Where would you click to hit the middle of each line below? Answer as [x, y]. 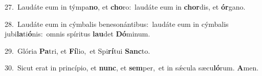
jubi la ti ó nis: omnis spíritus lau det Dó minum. [78, 34]
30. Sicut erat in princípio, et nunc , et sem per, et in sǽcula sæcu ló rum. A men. [132, 68]
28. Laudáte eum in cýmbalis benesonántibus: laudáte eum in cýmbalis [117, 24]
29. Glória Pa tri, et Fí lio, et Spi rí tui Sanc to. [78, 50]
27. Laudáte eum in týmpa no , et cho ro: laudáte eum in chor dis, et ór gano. [125, 7]
